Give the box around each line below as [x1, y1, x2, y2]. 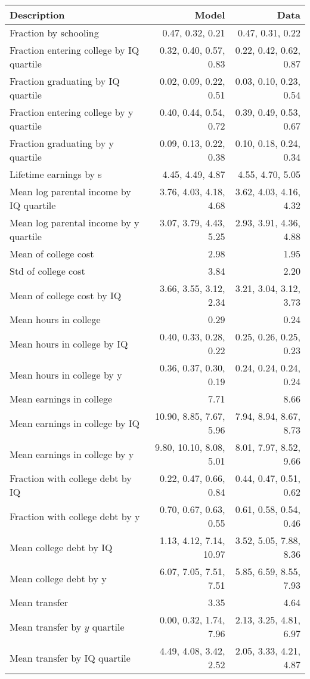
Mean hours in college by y [10, 367, 122, 382]
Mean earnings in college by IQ [10, 416, 139, 430]
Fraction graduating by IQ [10, 74, 120, 88]
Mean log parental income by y [10, 216, 139, 229]
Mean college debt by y [10, 571, 107, 585]
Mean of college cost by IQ [10, 288, 122, 302]
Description [10, 8, 65, 21]
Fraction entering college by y [10, 105, 134, 119]
